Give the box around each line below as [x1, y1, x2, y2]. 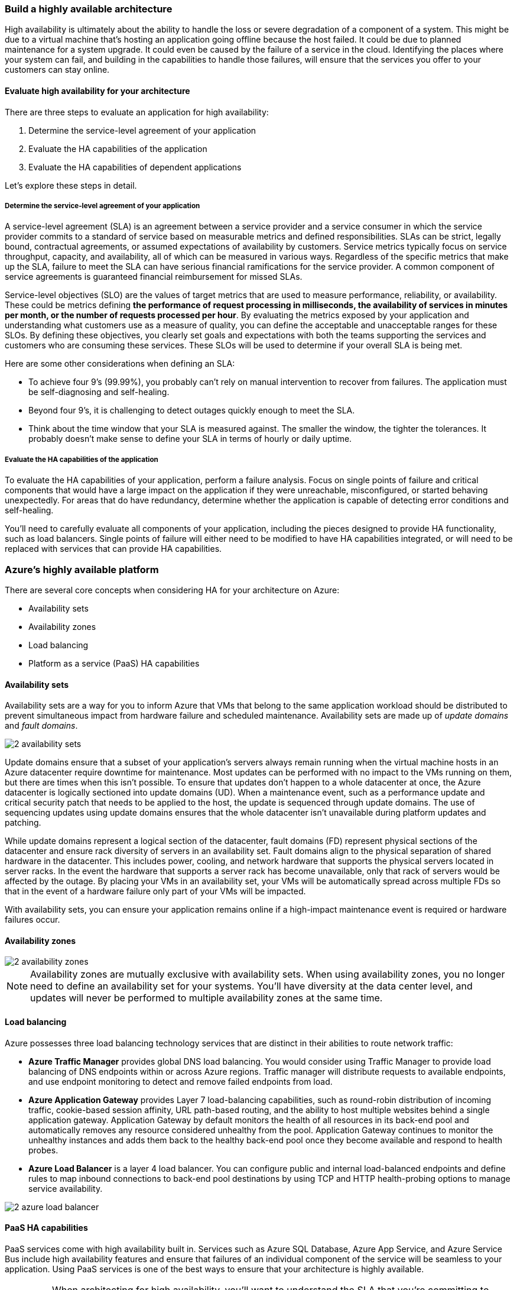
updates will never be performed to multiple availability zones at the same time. [30, 992, 383, 1004]
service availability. [28, 1183, 103, 1194]
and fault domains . [5, 720, 78, 731]
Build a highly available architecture [5, 3, 173, 15]
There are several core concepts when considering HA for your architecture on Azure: [5, 584, 340, 595]
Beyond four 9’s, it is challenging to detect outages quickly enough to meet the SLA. [28, 405, 355, 416]
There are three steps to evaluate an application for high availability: [5, 106, 269, 117]
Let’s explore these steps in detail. [5, 180, 137, 190]
